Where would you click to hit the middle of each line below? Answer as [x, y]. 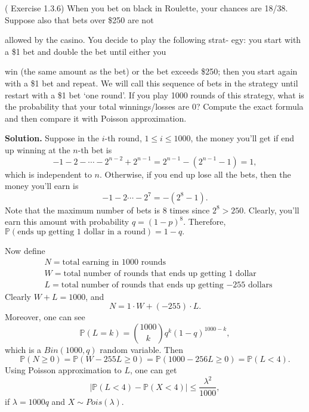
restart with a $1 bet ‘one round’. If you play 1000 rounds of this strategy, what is [154, 95]
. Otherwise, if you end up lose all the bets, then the [195, 174]
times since [190, 210]
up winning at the [38, 149]
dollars [260, 285]
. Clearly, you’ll [271, 210]
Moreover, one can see [45, 317]
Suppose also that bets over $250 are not [79, 19]
